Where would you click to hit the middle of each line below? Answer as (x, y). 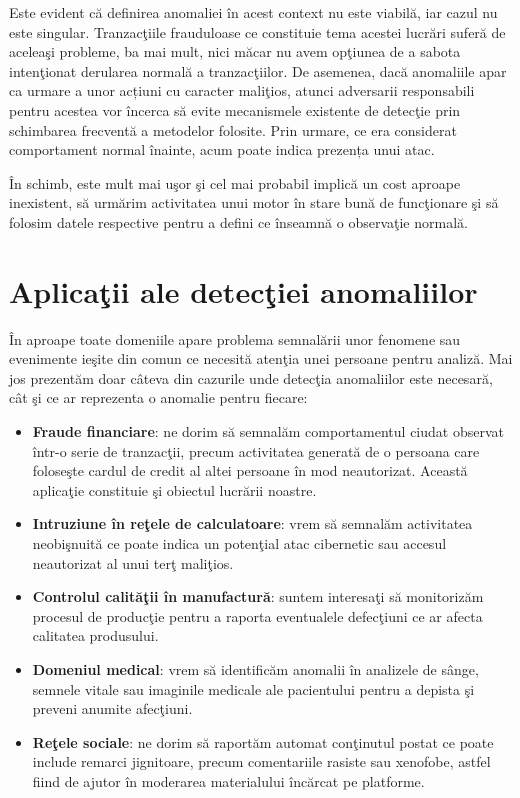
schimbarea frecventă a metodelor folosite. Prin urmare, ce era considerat (233, 129)
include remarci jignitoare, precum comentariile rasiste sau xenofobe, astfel (261, 761)
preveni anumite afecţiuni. (112, 708)
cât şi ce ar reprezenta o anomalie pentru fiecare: (158, 397)
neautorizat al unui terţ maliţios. (133, 562)
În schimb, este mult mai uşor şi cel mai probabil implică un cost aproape (235, 182)
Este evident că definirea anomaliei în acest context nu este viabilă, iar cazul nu (253, 12)
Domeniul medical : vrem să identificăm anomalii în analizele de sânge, (255, 668)
